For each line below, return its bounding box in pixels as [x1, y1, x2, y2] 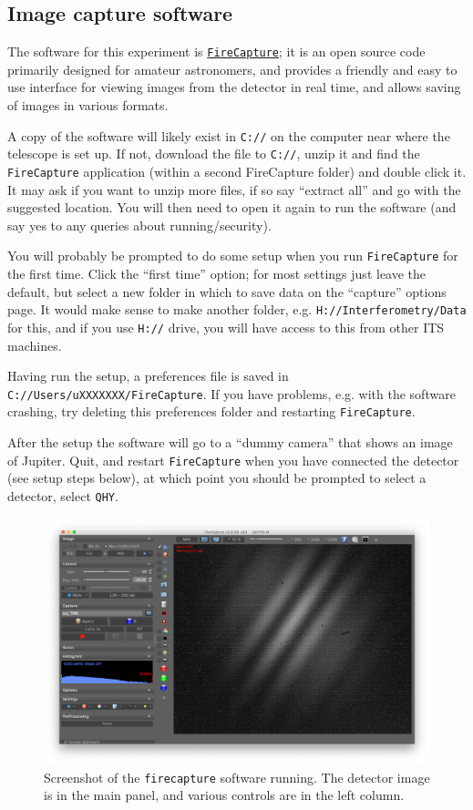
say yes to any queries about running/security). [7, 215, 272, 234]
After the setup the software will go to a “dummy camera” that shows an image [7, 433, 453, 452]
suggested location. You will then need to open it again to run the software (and [7, 198, 457, 217]
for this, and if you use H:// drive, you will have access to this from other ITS [7, 317, 445, 336]
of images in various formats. [7, 96, 169, 115]
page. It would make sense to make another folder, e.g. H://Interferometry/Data [7, 300, 467, 319]
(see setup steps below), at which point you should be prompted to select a [7, 468, 427, 487]
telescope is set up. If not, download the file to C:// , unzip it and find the [7, 144, 420, 163]
